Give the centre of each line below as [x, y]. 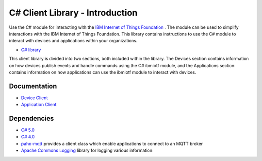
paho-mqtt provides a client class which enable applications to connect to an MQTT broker [112, 143]
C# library [31, 50]
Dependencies [32, 118]
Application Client [39, 105]
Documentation [33, 86]
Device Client [34, 98]
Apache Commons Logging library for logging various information [87, 150]
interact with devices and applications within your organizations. [73, 41]
